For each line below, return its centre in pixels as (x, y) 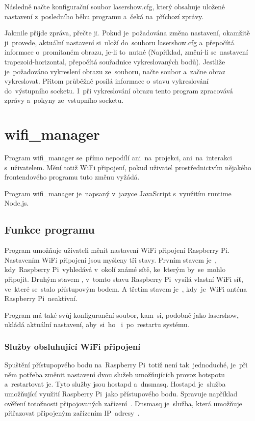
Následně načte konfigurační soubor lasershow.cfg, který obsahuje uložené (115, 6)
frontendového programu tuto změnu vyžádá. (72, 177)
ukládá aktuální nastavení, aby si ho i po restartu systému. (97, 324)
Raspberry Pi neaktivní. (41, 298)
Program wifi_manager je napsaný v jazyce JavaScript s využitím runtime (118, 193)
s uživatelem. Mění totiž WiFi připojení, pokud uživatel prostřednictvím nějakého (128, 167)
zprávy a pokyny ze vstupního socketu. (64, 100)
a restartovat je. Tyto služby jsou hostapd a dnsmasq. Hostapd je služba (115, 384)
